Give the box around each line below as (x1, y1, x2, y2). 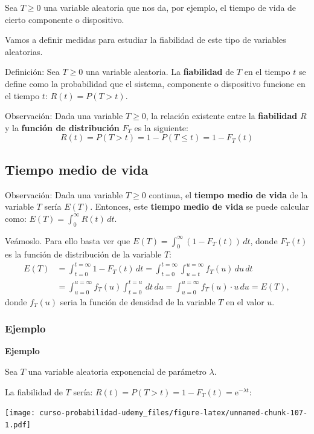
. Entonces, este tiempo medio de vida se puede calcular (90, 200, 309, 213)
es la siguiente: (134, 121, 188, 134)
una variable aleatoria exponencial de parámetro (28, 364, 207, 377)
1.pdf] (5, 420, 31, 429)
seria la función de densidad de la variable (60, 295, 216, 308)
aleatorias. (5, 45, 43, 57)
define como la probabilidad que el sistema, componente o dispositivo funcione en (5, 77, 306, 89)
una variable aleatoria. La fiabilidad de (85, 65, 234, 78)
